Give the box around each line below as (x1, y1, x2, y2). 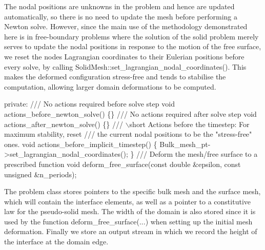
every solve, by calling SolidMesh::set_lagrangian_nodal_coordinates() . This (4, 61, 247, 72)
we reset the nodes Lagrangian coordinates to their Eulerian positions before (4, 51, 244, 61)
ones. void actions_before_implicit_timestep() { (4, 138, 157, 149)
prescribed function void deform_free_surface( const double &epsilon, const (4, 158, 241, 169)
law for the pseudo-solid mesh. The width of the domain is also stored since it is (4, 206, 256, 217)
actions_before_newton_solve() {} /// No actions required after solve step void (4, 108, 257, 119)
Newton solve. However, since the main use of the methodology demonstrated (4, 21, 248, 32)
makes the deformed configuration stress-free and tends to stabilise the (4, 71, 226, 82)
